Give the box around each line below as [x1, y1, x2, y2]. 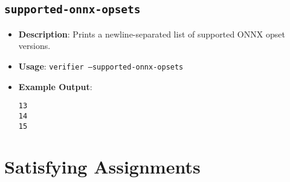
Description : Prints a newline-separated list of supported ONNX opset [18, 27, 285, 40]
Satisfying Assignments [4, 154, 201, 179]
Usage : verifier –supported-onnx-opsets [18, 59, 184, 72]
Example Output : [18, 80, 92, 93]
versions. [18, 39, 51, 52]
